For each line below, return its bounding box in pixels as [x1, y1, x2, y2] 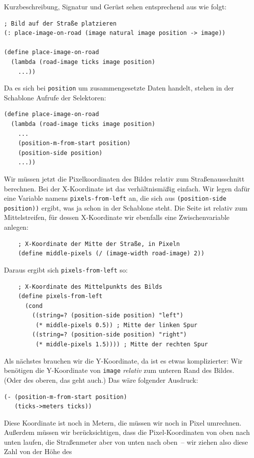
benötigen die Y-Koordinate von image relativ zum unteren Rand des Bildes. [4, 365, 234, 375]
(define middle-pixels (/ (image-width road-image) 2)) [18, 250, 205, 257]
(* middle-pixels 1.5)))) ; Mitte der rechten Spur [35, 341, 208, 348]
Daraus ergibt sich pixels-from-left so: [4, 264, 128, 275]
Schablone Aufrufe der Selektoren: [4, 92, 106, 102]
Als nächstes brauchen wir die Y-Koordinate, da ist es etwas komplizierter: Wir [4, 355, 243, 366]
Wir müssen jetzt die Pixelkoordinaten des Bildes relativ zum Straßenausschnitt [4, 173, 245, 183]
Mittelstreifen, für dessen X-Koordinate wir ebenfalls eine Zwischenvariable [4, 212, 230, 222]
